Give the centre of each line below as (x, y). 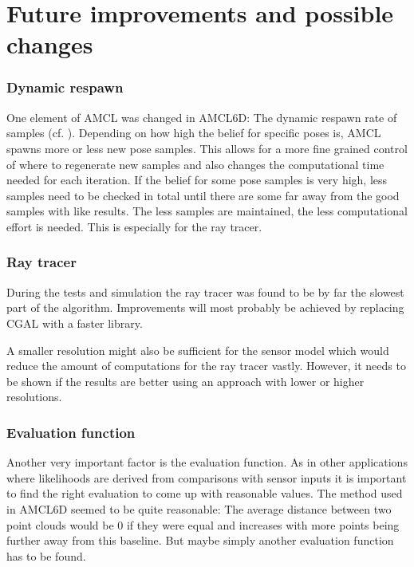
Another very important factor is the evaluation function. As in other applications (207, 462)
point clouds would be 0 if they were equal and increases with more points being (203, 524)
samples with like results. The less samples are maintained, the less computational (207, 211)
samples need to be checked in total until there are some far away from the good (203, 195)
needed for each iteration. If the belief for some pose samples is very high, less (197, 180)
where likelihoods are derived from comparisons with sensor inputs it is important (207, 477)
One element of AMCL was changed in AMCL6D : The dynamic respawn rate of (202, 117)
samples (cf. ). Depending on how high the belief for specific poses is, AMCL (194, 133)
